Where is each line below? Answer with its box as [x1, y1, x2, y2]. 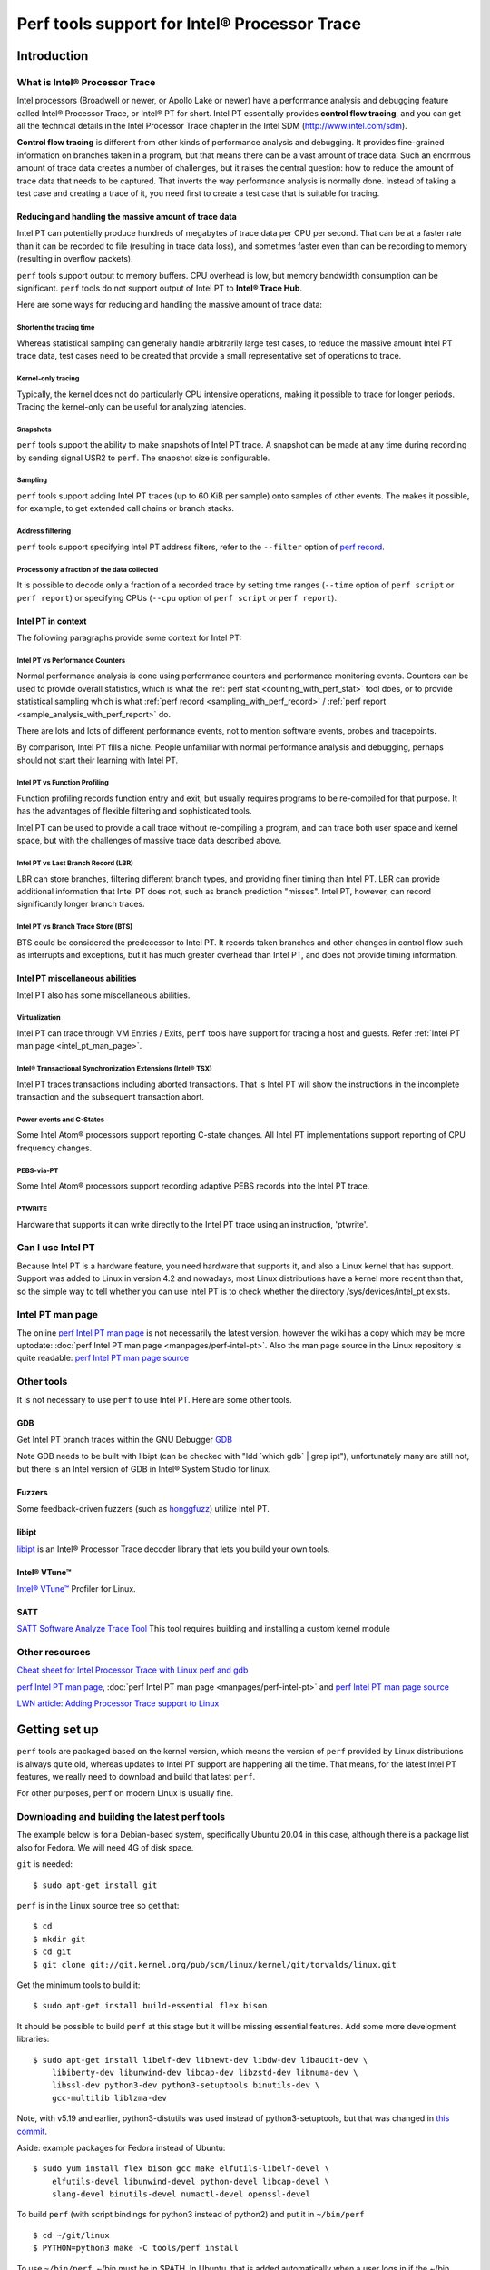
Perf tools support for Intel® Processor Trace [16, 14, 362, 34]
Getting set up [16, 1722, 99, 1738]
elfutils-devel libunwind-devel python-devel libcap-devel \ [51, 2176, 330, 2186]
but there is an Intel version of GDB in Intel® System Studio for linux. [16, 1463, 271, 1475]
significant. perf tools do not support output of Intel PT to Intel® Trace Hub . [16, 282, 303, 293]
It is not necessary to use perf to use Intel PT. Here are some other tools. [16, 1394, 292, 1405]
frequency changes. [16, 1142, 93, 1153]
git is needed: [16, 1859, 73, 1870]
